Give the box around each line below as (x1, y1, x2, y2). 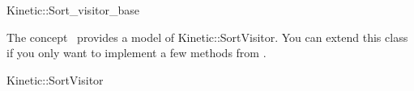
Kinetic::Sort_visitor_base (6, 2, 139, 18)
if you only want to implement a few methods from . (6, 44, 267, 61)
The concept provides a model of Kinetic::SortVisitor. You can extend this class (6, 28, 408, 45)
